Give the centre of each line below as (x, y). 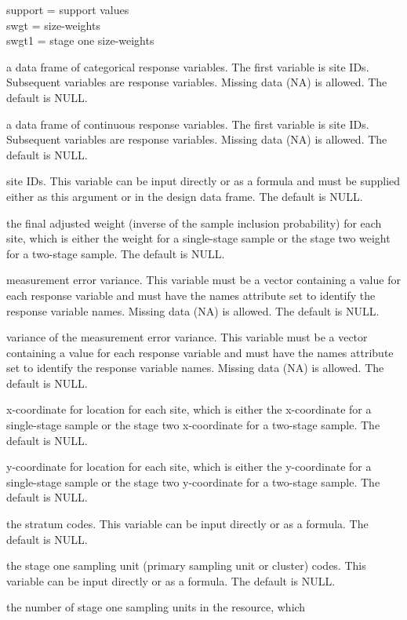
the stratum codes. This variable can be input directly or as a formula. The (187, 524)
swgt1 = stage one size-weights (80, 40)
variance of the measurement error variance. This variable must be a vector (187, 337)
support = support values (68, 9)
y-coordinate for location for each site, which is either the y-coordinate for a (189, 467)
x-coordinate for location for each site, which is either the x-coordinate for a (189, 409)
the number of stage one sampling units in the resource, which (156, 607)
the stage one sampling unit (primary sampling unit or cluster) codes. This (186, 565)
